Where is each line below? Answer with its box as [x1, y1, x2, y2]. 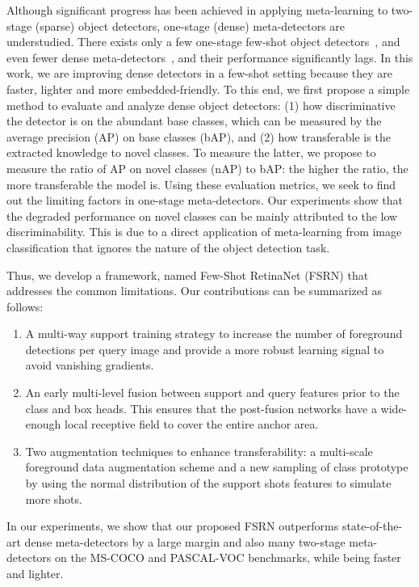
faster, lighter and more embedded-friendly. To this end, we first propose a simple [6, 80, 410, 97]
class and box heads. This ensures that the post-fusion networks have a [25, 399, 377, 416]
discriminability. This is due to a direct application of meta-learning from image [6, 223, 402, 240]
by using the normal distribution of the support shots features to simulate [25, 475, 392, 492]
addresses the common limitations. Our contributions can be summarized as [6, 282, 383, 299]
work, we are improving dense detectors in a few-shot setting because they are [6, 65, 393, 82]
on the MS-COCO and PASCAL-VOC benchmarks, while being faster [54, 549, 401, 566]
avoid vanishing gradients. [25, 357, 154, 374]
